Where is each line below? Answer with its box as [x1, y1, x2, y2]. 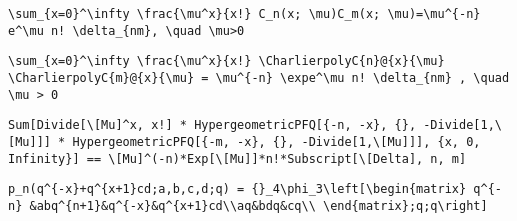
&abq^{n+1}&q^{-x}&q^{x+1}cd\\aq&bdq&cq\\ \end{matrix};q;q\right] [29, 198, 488, 213]
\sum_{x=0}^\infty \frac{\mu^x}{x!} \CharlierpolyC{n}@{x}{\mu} [8, 54, 445, 69]
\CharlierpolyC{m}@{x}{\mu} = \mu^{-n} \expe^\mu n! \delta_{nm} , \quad [8, 70, 510, 85]
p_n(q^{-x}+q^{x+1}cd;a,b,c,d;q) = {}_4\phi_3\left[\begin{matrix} [8, 182, 467, 197]
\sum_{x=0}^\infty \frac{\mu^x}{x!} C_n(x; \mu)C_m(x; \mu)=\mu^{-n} [8, 7, 481, 21]
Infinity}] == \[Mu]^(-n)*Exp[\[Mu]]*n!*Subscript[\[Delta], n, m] [8, 151, 467, 166]
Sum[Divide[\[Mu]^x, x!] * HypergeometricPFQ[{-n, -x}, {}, [8, 118, 417, 133]
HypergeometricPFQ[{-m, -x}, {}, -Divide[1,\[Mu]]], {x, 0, [72, 134, 481, 149]
